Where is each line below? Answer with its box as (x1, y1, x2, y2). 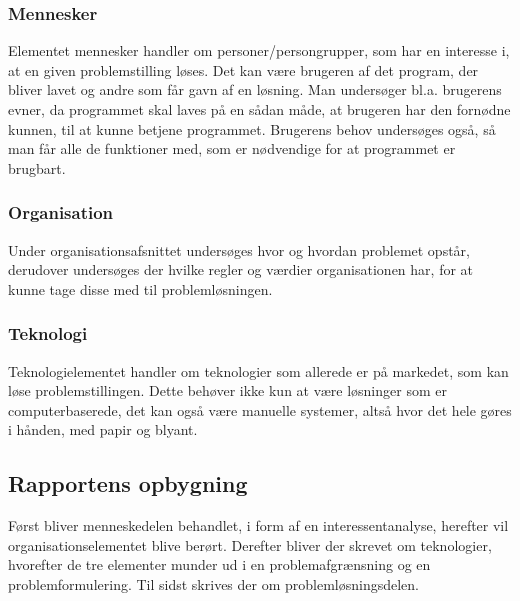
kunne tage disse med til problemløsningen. (8, 278, 273, 299)
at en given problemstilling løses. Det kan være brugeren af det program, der (8, 59, 479, 80)
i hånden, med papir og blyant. (8, 419, 198, 440)
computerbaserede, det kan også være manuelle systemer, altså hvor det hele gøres (8, 399, 512, 420)
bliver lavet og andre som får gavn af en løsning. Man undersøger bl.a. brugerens (8, 79, 502, 100)
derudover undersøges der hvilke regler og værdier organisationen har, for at (8, 259, 474, 280)
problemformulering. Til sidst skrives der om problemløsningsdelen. (8, 573, 419, 594)
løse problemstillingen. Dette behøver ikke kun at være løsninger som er (8, 380, 447, 401)
